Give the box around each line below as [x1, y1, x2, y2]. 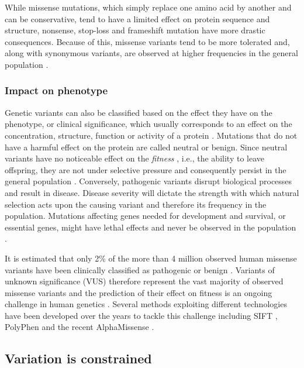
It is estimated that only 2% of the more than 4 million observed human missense [5, 252, 297, 264]
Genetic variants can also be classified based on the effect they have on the [5, 106, 272, 118]
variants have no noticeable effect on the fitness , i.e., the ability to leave [5, 152, 264, 164]
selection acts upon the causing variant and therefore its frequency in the [5, 198, 267, 210]
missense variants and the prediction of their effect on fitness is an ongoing [5, 286, 272, 298]
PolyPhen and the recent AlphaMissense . [5, 321, 154, 333]
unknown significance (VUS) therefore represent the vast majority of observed [5, 275, 284, 287]
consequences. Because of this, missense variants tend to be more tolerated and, [5, 35, 290, 47]
